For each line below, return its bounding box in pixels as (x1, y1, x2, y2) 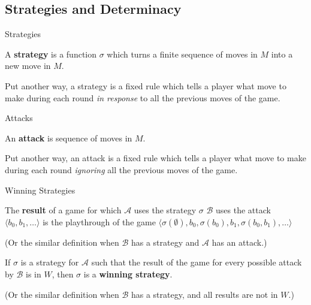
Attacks (5, 111, 33, 124)
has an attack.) (212, 235, 267, 248)
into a (271, 47, 293, 60)
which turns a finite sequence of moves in (107, 47, 258, 60)
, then (52, 267, 74, 280)
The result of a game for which (5, 204, 122, 216)
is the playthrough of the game (43, 215, 156, 228)
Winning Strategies (5, 183, 76, 196)
